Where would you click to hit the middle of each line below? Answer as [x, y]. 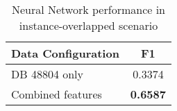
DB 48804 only [48, 74]
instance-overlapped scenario [88, 25]
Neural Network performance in [88, 9]
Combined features [57, 94]
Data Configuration [65, 53]
